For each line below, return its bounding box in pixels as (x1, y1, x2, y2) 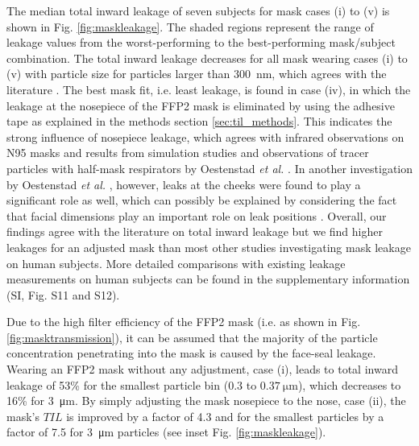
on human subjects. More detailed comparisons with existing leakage (6, 254, 346, 271)
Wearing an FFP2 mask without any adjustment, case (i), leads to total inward (6, 361, 398, 378)
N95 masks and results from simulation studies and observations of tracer (6, 144, 369, 161)
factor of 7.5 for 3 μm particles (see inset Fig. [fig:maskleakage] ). (6, 423, 326, 440)
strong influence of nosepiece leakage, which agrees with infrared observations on (6, 128, 404, 145)
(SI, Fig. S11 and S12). (6, 286, 120, 303)
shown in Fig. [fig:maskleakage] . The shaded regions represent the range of (6, 18, 374, 35)
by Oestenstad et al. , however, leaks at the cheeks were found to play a (6, 176, 361, 192)
